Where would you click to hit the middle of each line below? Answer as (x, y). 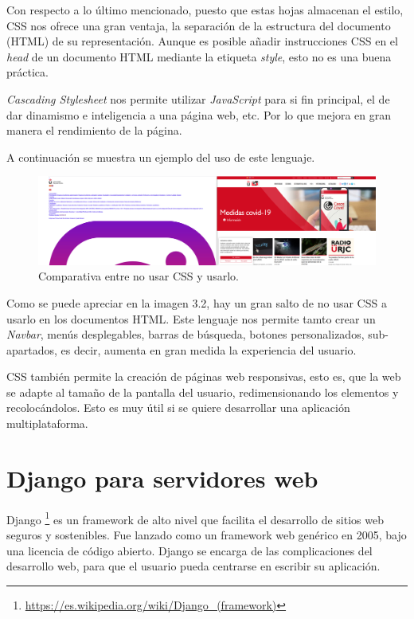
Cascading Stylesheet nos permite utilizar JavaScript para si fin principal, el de (198, 98)
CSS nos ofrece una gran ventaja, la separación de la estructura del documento (199, 25)
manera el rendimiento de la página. (94, 130)
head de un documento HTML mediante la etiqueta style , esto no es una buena (199, 56)
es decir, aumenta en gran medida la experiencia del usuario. (209, 349)
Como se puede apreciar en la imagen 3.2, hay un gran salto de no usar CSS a (197, 302)
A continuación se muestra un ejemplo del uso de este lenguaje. (161, 157)
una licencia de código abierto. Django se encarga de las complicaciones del (189, 550)
